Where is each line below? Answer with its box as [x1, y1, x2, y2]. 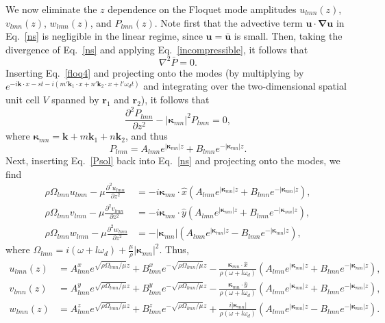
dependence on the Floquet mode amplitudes [108, 2, 297, 16]
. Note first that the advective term [154, 15, 303, 29]
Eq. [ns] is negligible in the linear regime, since [5, 29, 203, 43]
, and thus [125, 129, 168, 143]
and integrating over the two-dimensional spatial [143, 79, 347, 93]
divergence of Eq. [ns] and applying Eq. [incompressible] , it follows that [5, 42, 308, 56]
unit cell [5, 92, 40, 107]
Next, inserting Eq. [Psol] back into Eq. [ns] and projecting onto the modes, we [5, 153, 340, 168]
